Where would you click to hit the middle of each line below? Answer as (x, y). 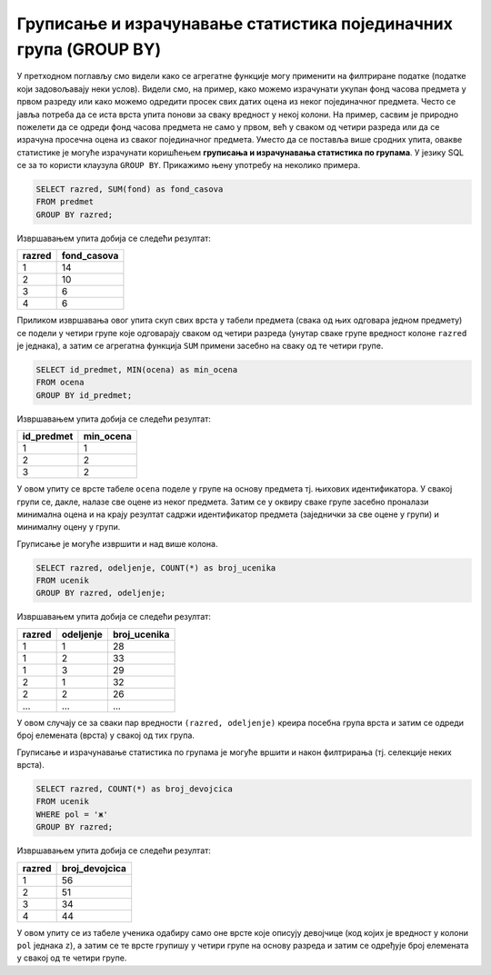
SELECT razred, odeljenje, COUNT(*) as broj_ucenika (156, 567)
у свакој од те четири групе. (72, 958)
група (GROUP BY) (89, 49)
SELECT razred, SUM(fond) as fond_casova (130, 189)
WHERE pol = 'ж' (72, 814)
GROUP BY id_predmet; (84, 395)
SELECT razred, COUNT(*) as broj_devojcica (135, 789)
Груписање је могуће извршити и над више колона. (117, 543)
